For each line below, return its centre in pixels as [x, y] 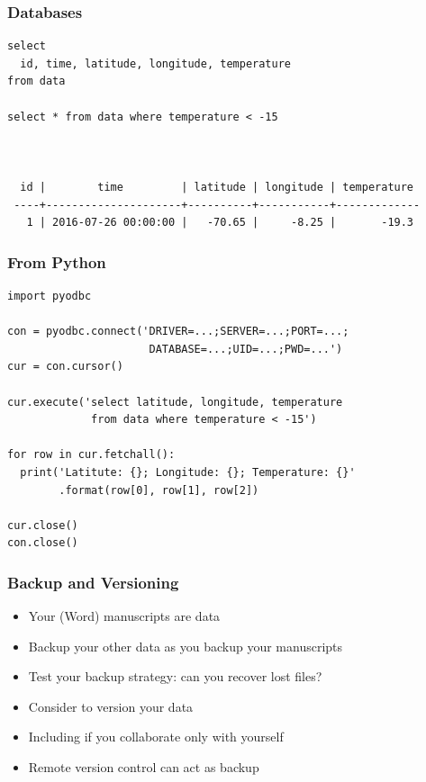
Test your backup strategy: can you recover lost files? [175, 676]
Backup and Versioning [93, 582]
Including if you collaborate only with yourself [156, 737]
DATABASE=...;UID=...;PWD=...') [246, 349]
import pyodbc [50, 296]
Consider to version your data [111, 706]
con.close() [43, 543]
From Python [57, 261]
